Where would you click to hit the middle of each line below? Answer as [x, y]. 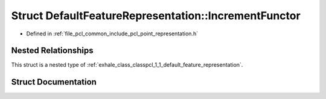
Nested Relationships [52, 51]
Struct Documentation [54, 82]
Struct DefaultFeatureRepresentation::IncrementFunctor [156, 16]
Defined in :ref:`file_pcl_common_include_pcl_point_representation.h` [112, 34]
